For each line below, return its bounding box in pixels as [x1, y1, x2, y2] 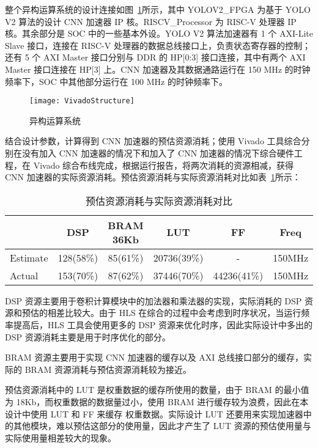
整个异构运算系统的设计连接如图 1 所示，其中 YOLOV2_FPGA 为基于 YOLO [5, 3, 311, 15]
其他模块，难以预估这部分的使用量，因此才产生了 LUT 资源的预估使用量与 [13, 419, 311, 432]
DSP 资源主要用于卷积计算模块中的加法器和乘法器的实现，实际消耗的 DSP [5, 294, 302, 307]
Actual [10, 268, 39, 282]
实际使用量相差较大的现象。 [5, 431, 116, 444]
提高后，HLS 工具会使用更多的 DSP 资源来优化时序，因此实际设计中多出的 [13, 318, 313, 331]
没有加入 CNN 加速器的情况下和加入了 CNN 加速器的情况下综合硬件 [21, 147, 294, 159]
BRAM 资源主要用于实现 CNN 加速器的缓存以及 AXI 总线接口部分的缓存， [5, 351, 304, 364]
